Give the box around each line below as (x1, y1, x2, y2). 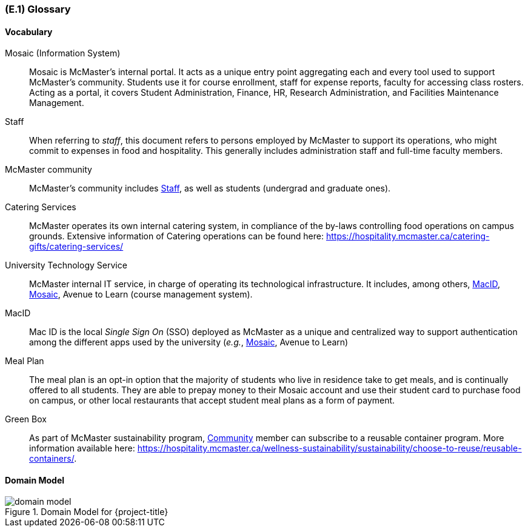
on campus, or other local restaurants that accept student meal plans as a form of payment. (29, 395, 395, 406)
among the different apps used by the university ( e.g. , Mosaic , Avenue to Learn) (29, 337, 349, 348)
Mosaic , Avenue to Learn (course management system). (29, 289, 253, 300)
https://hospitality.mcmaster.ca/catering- (326, 231, 490, 242)
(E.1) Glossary (5, 3, 71, 15)
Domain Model (5, 474, 65, 485)
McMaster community (5, 164, 92, 175)
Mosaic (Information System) (5, 48, 121, 59)
